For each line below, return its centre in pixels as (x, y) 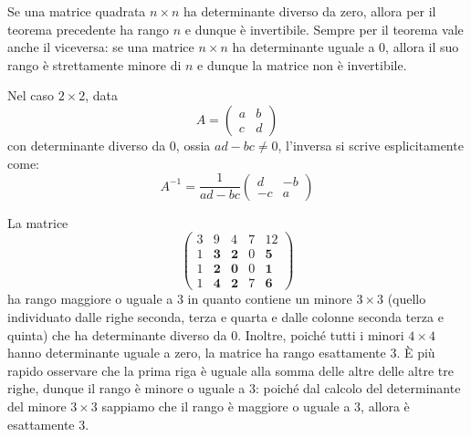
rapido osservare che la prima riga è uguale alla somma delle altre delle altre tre (230, 370)
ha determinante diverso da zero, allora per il (310, 11)
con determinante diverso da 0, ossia (109, 145)
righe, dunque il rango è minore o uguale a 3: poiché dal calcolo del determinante (234, 388)
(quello (407, 299)
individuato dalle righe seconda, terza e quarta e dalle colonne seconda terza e (225, 317)
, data (102, 95)
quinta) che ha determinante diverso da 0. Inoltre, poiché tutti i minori (206, 334)
